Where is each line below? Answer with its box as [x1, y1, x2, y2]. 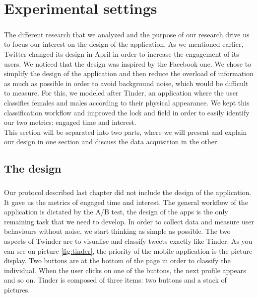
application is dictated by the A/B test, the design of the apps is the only [4, 206, 228, 217]
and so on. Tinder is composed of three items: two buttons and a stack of [4, 275, 227, 285]
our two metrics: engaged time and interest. [4, 117, 136, 127]
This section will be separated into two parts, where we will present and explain [4, 126, 247, 137]
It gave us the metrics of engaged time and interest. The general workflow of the [4, 197, 248, 207]
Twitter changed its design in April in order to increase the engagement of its [4, 48, 239, 59]
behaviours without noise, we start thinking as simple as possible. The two [4, 226, 231, 236]
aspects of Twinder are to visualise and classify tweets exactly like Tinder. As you [4, 236, 253, 246]
